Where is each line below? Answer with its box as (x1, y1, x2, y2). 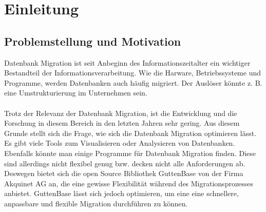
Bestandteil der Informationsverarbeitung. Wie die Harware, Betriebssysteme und (4, 67, 261, 78)
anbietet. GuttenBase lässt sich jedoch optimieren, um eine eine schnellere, (4, 188, 239, 199)
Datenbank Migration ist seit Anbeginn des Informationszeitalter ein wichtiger (4, 57, 251, 68)
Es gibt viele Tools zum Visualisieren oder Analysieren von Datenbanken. (4, 138, 235, 148)
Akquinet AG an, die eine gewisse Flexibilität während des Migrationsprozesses (4, 178, 254, 188)
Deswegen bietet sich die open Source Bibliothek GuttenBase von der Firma (4, 168, 243, 179)
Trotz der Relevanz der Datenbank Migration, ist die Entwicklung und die (4, 107, 237, 118)
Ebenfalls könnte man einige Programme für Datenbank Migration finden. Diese (4, 147, 256, 158)
